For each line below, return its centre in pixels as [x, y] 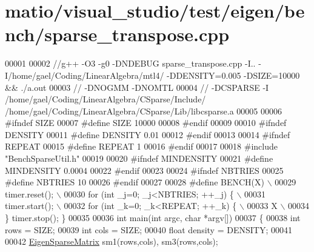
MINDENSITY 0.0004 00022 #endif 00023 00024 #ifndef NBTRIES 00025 [144, 170]
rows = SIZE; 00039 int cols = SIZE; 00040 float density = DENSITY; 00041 [149, 229]
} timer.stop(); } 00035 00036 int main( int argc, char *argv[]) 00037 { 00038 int [153, 218]
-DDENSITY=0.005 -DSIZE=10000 [233, 75]
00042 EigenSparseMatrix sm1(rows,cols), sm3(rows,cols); [112, 241]
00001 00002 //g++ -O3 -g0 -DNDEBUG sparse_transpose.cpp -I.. [130, 63]
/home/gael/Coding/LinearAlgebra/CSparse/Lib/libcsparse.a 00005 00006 [143, 111]
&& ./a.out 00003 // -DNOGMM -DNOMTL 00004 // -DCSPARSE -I [137, 87]
